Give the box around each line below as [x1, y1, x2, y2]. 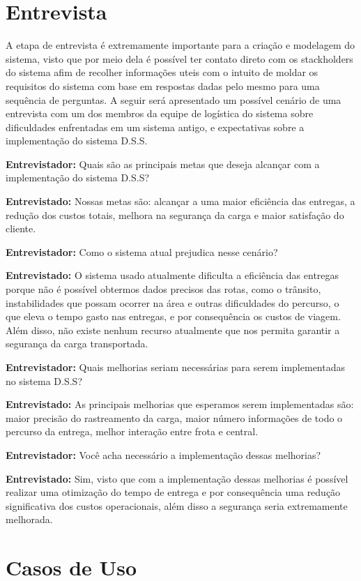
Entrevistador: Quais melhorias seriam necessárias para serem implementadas [6, 360, 345, 374]
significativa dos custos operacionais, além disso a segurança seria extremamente [6, 498, 348, 513]
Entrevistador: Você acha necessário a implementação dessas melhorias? [6, 447, 321, 462]
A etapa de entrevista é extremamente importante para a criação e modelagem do [6, 38, 355, 52]
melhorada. [6, 512, 53, 527]
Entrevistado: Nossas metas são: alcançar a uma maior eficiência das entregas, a [6, 194, 355, 209]
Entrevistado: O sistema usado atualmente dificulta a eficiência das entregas [6, 268, 339, 282]
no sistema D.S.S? [6, 373, 83, 388]
